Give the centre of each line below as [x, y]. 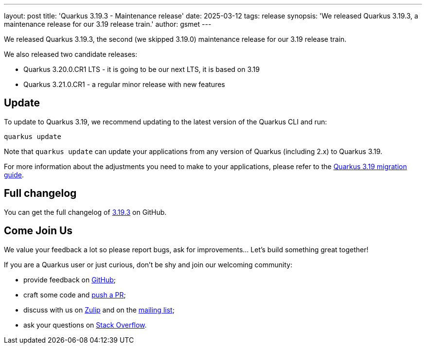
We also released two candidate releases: [71, 54]
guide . [14, 174]
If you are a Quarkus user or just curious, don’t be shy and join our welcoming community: [148, 264]
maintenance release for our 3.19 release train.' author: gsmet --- [108, 24]
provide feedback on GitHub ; [70, 279]
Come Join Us [38, 231]
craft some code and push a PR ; [75, 295]
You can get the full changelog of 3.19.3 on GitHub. [85, 212]
